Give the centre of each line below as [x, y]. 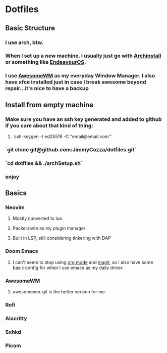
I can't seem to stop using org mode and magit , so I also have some [83, 262]
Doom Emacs [22, 251]
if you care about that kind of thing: [49, 125]
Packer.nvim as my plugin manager [49, 228]
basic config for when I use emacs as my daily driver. [68, 268]
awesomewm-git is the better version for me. [59, 292]
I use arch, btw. [24, 42]
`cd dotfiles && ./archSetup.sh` [44, 163]
